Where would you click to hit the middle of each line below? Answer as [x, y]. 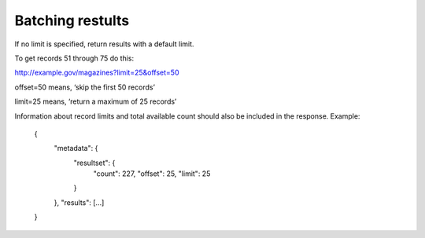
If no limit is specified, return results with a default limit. [104, 44]
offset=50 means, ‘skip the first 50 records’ [85, 87]
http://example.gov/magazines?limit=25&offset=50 [97, 73]
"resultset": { [94, 163]
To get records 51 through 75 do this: [74, 58]
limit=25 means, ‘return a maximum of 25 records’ [96, 101]
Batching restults [72, 20]
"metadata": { [76, 148]
